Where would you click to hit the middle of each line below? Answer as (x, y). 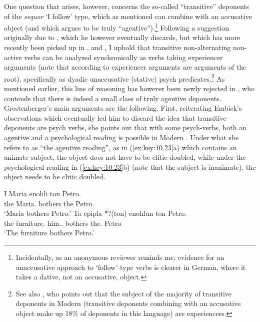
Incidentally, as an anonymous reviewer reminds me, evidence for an (120, 257)
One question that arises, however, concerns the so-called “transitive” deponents (127, 6)
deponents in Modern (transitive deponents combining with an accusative (128, 303)
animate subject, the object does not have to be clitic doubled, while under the (125, 157)
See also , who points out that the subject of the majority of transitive (124, 293)
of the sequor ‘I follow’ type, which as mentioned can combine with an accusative (128, 16)
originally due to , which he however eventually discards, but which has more (122, 37)
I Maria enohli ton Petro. (42, 193)
